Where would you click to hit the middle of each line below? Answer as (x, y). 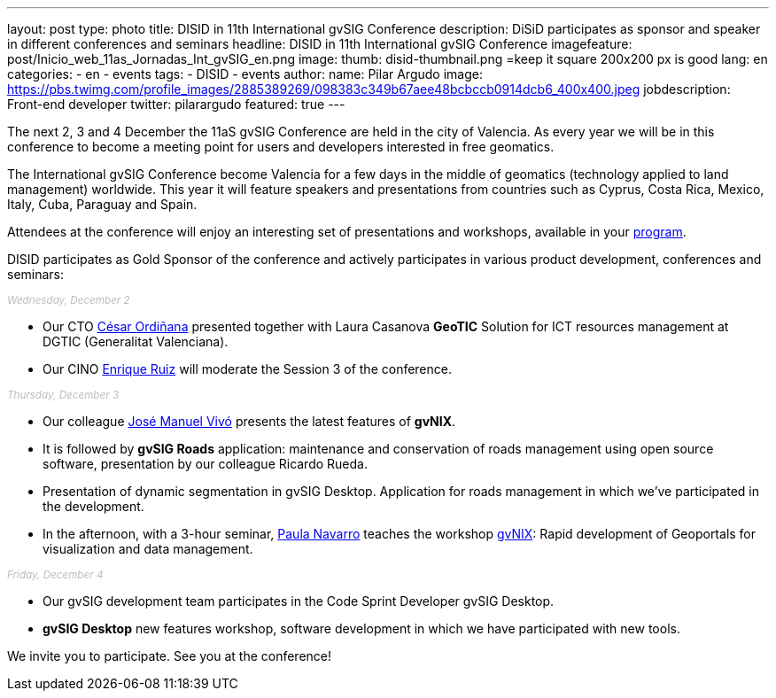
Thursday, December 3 (63, 395)
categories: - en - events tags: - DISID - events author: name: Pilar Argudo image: (245, 74)
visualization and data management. (148, 549)
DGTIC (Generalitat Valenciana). (136, 341)
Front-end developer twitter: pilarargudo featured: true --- (176, 104)
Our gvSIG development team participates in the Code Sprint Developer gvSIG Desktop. (299, 601)
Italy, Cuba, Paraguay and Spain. (102, 204)
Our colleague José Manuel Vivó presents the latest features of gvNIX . (249, 421)
